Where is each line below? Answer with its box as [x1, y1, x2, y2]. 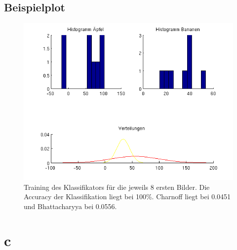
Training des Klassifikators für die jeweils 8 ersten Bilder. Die [24, 181, 210, 192]
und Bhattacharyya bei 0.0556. [24, 201, 117, 211]
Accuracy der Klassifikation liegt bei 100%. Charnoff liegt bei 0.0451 [24, 191, 231, 202]
